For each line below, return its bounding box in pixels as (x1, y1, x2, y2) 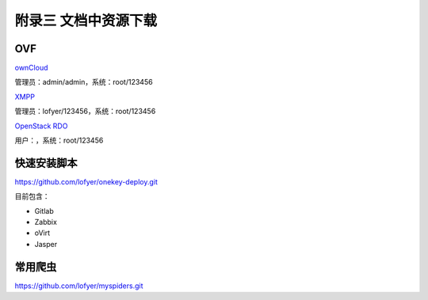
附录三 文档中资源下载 (14, 12, 158, 29)
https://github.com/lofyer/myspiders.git (14, 281, 143, 291)
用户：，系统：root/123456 (14, 135, 104, 146)
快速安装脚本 (14, 156, 78, 169)
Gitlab (34, 206, 55, 215)
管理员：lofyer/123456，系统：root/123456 (14, 107, 156, 116)
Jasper (34, 239, 58, 249)
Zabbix (34, 218, 57, 227)
